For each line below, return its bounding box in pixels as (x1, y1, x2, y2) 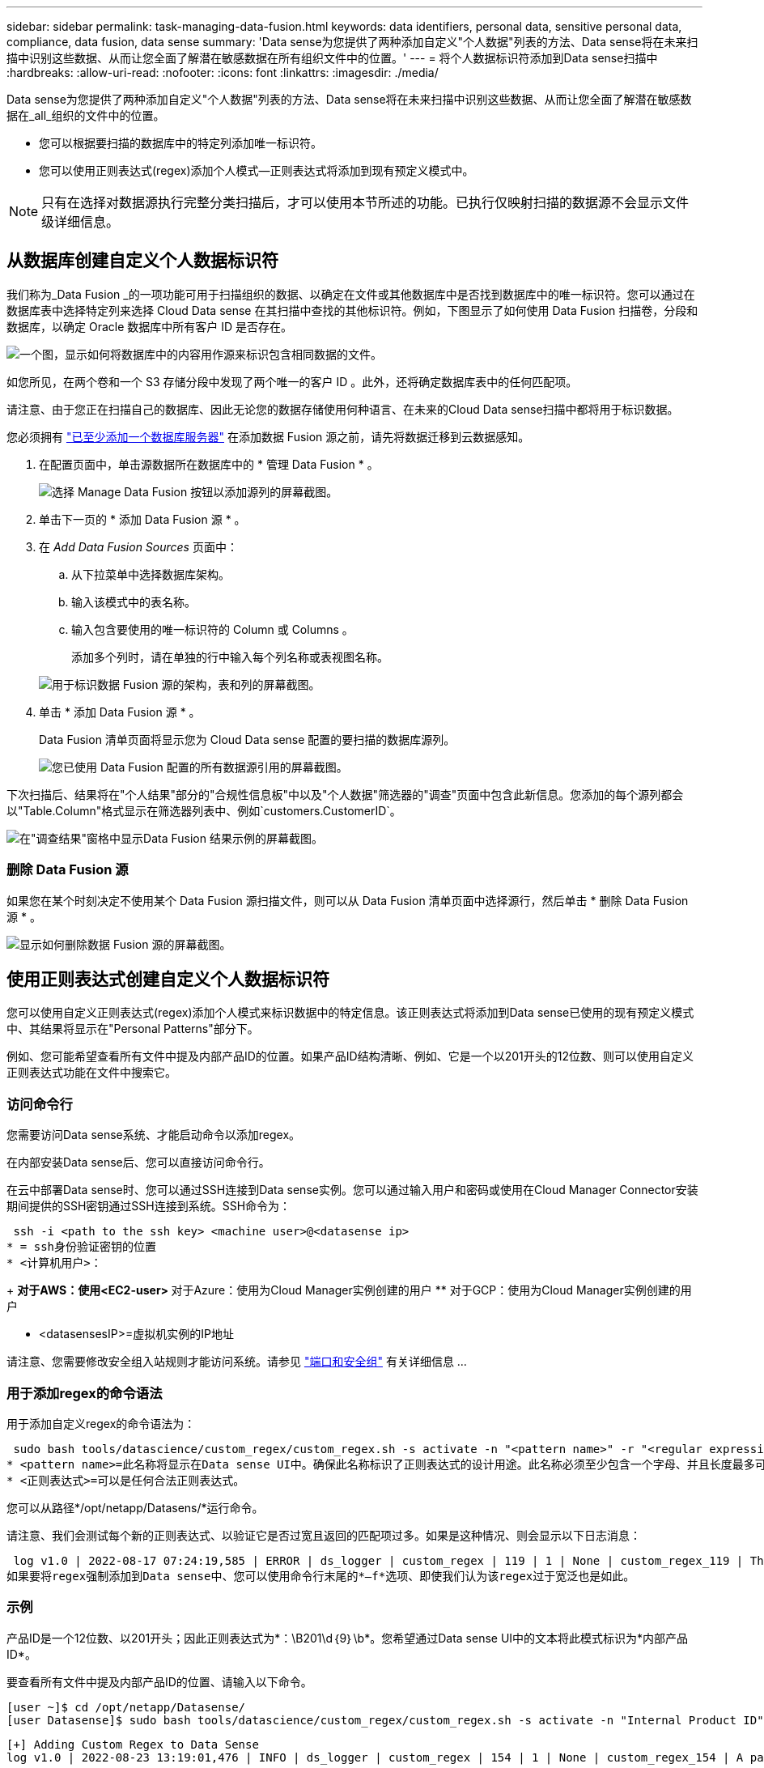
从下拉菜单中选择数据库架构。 (71, 567, 230, 581)
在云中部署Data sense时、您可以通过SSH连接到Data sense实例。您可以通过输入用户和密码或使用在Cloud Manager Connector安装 (6, 1183, 698, 1197)
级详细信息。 (41, 214, 120, 230)
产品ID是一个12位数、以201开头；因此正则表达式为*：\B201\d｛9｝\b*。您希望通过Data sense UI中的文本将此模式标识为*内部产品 (6, 1630, 689, 1645)
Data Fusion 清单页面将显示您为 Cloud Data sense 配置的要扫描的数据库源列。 (39, 732, 456, 746)
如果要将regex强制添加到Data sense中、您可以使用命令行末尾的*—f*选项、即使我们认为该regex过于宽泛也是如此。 (6, 1569, 635, 1583)
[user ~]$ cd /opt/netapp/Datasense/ (6, 1700, 246, 1714)
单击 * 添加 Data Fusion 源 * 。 (39, 704, 201, 719)
